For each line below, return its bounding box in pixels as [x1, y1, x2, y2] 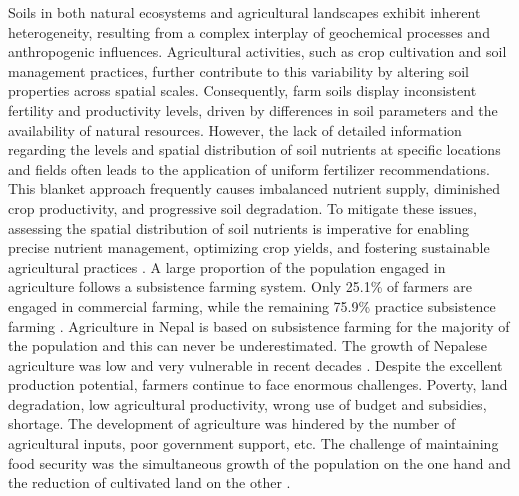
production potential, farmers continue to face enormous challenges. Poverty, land [8, 374, 508, 395]
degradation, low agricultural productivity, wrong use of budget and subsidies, [8, 393, 487, 414]
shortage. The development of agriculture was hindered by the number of [8, 413, 456, 434]
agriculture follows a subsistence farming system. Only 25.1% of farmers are [8, 276, 472, 297]
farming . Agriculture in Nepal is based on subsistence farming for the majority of [8, 315, 510, 336]
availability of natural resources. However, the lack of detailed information [8, 119, 462, 140]
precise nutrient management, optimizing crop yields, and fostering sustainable [8, 237, 490, 258]
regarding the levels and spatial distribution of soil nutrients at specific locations [8, 139, 501, 160]
